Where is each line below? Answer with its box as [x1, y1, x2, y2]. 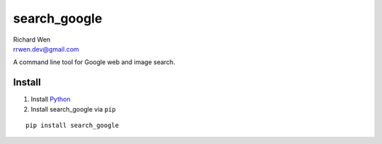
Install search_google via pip [30, 104, 116, 113]
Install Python [30, 95, 71, 104]
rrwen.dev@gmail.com [13, 44, 79, 53]
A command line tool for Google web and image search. [13, 58, 176, 66]
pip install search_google [25, 121, 120, 130]
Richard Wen [13, 35, 51, 44]
